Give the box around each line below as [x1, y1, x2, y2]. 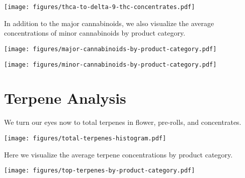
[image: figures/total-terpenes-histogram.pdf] [4, 134, 167, 142]
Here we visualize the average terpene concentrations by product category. [4, 149, 233, 159]
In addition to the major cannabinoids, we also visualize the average [4, 18, 214, 28]
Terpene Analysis [4, 88, 126, 108]
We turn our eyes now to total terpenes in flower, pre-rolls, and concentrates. [4, 117, 241, 127]
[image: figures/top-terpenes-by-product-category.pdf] [4, 167, 195, 174]
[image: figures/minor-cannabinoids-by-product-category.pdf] [4, 61, 217, 68]
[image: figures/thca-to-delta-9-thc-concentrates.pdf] [4, 4, 195, 11]
